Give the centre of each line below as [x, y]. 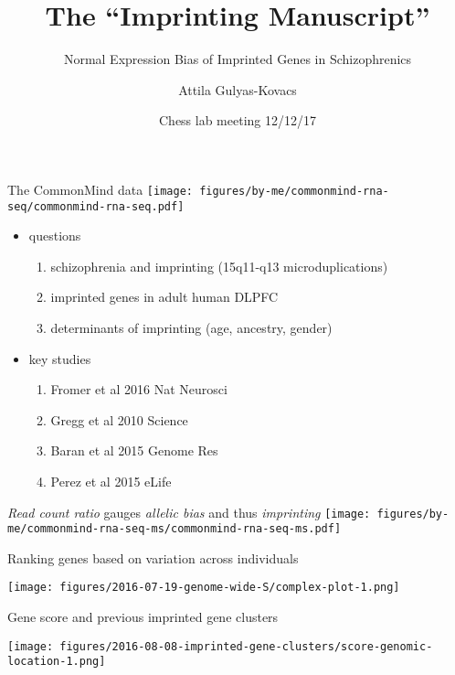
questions [55, 236]
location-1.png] [57, 662]
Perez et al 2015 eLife [111, 481]
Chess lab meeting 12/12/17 [238, 120]
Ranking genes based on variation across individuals [153, 557]
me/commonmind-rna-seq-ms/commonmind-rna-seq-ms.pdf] [175, 529]
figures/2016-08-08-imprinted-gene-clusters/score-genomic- [246, 646]
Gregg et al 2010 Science [119, 419]
